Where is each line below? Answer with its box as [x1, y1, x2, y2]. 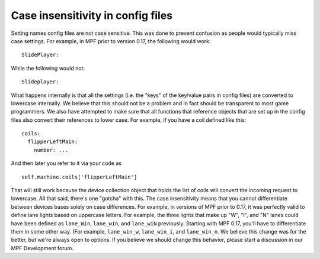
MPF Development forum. [11, 244, 74, 251]
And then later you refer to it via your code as [11, 160, 121, 167]
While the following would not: [11, 64, 85, 72]
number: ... [33, 147, 69, 153]
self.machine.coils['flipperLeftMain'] [21, 173, 137, 180]
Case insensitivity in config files [11, 9, 173, 22]
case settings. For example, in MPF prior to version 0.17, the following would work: [11, 37, 211, 44]
